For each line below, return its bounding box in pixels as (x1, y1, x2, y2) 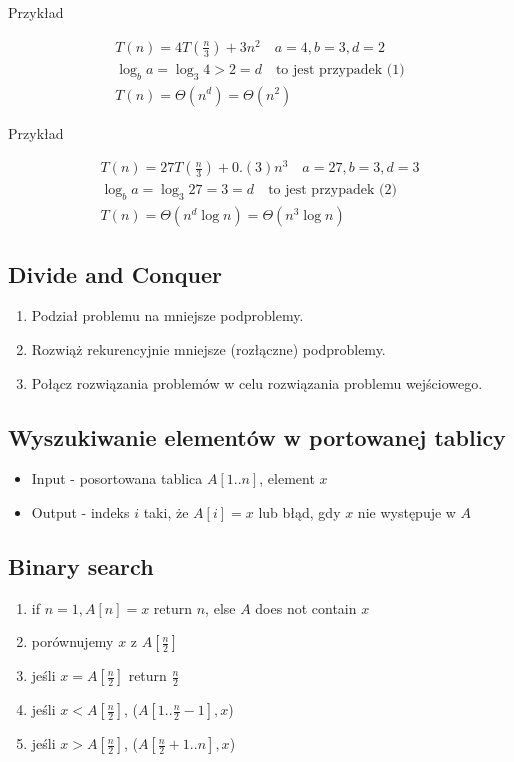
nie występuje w (357, 501, 456, 522)
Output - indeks (31, 501, 130, 522)
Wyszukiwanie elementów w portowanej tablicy (8, 421, 506, 452)
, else (205, 597, 236, 618)
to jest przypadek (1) (275, 62, 405, 77)
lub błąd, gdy (258, 501, 341, 522)
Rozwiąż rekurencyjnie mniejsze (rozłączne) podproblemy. (31, 338, 386, 359)
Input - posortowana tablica (31, 468, 203, 489)
